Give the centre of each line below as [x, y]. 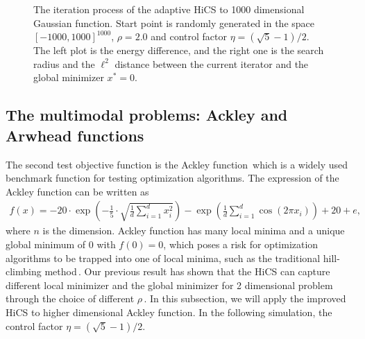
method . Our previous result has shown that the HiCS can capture [187, 271]
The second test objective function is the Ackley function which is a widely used [177, 164]
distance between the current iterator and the [212, 63]
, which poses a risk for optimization [241, 244]
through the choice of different [70, 298]
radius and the [64, 63]
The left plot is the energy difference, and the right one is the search [179, 50]
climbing [24, 271]
